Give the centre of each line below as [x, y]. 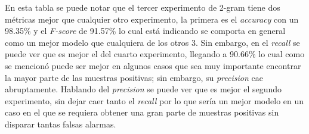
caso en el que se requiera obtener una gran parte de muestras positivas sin [142, 112]
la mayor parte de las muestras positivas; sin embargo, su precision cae [134, 77]
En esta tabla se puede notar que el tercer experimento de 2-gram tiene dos [143, 7]
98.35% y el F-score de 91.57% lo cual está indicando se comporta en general [145, 31]
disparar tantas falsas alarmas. [61, 124]
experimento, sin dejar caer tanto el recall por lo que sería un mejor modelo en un [154, 100]
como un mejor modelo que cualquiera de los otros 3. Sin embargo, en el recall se [152, 42]
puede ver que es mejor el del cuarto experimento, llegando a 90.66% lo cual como [155, 54]
